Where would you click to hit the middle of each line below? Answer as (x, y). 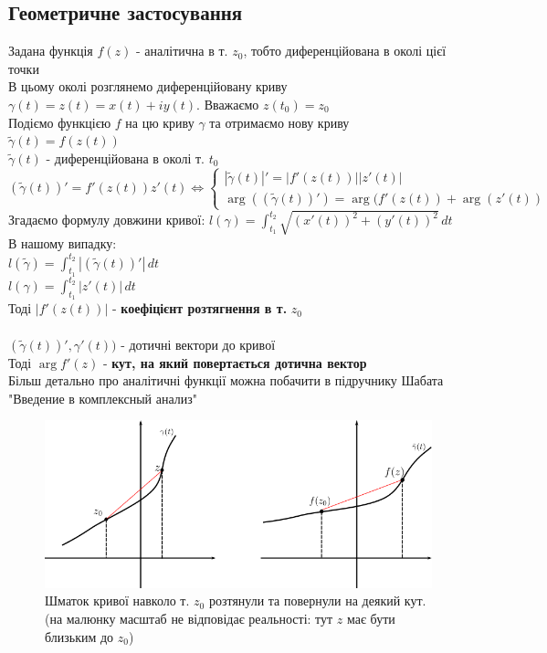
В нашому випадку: (63, 243)
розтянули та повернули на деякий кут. (317, 600)
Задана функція (51, 51)
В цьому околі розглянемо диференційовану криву (148, 86)
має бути (371, 619)
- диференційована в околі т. (125, 158)
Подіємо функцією (60, 122)
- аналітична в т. (182, 51)
